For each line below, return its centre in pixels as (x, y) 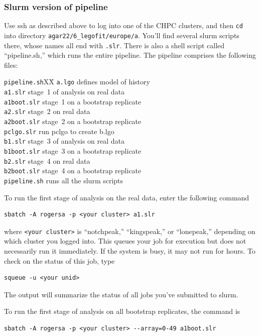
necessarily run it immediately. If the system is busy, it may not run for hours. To (130, 251)
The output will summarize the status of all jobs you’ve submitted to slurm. (121, 294)
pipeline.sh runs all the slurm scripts (64, 180)
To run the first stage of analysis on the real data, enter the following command (127, 197)
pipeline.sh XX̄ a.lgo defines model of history (77, 82)
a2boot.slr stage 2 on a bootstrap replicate (73, 121)
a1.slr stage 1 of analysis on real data (64, 92)
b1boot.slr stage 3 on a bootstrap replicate (73, 150)
